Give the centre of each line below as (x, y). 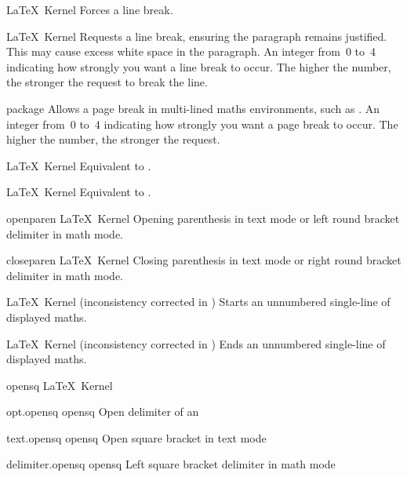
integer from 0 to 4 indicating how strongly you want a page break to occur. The (202, 124)
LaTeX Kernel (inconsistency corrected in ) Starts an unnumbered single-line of (198, 302)
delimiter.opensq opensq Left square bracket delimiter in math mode (171, 464)
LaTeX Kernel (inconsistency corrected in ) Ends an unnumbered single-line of (196, 343)
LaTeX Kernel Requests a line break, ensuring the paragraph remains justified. (197, 36)
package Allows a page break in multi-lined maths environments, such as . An (193, 108)
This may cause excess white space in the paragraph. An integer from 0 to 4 (191, 51)
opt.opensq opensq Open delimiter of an (103, 411)
